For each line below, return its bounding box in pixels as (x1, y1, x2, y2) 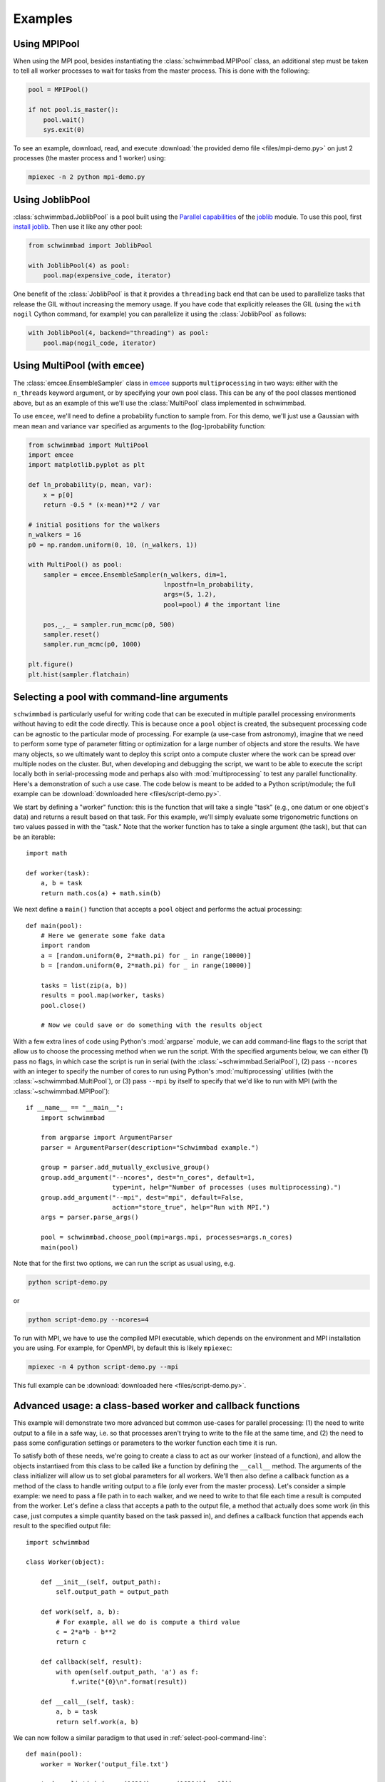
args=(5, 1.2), (163, 590, 217, 599)
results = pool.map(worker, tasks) (40, 992, 165, 999)
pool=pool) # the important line (163, 600, 281, 609)
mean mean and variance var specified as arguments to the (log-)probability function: (13, 421, 267, 431)
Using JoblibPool (13, 193, 91, 206)
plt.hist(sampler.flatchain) (28, 670, 130, 679)
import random (40, 942, 91, 949)
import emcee (28, 450, 74, 459)
